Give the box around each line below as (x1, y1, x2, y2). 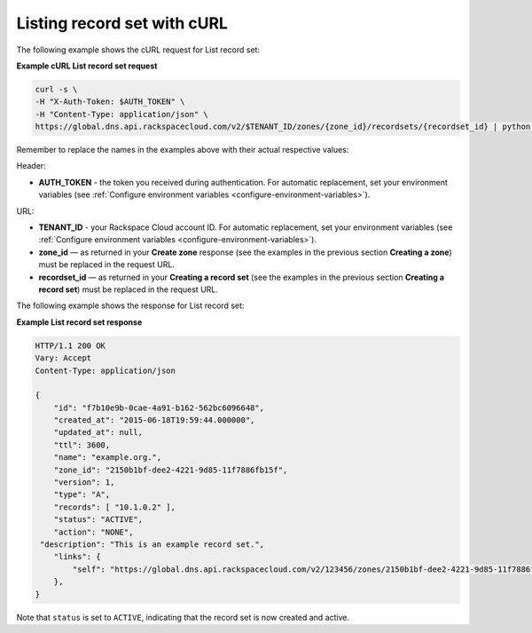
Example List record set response (16, 316, 143, 328)
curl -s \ (35, 84, 78, 94)
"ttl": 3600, (53, 439, 111, 450)
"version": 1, (53, 478, 115, 487)
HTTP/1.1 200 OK (35, 340, 106, 351)
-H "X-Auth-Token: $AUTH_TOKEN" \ (35, 97, 185, 107)
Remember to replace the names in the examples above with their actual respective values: (16, 145, 349, 155)
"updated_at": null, (53, 427, 144, 438)
